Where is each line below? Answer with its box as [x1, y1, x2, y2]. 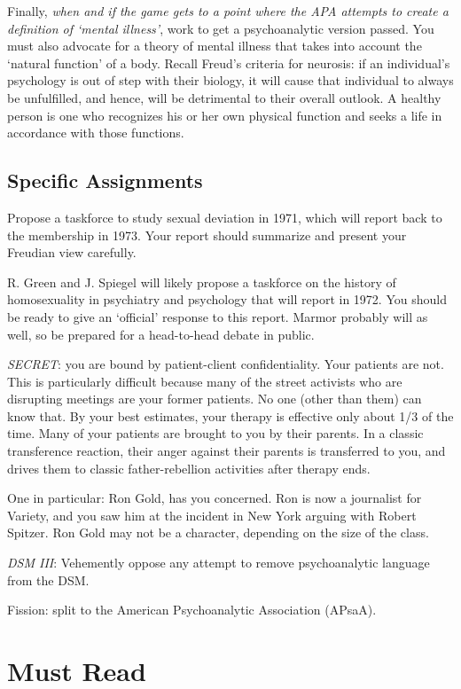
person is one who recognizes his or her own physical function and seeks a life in [7, 106, 442, 124]
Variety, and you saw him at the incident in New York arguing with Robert [7, 505, 417, 524]
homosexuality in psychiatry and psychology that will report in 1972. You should [7, 290, 447, 309]
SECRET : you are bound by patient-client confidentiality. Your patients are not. [7, 355, 444, 373]
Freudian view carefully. [7, 243, 137, 262]
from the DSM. [7, 570, 90, 589]
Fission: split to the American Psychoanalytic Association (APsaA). [7, 600, 377, 619]
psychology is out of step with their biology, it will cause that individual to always [7, 71, 454, 90]
